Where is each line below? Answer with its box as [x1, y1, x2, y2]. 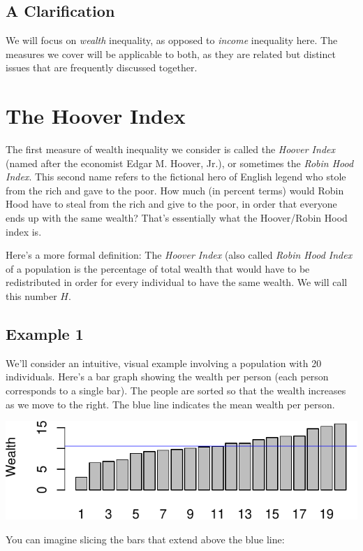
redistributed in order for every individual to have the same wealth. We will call [6, 275, 348, 289]
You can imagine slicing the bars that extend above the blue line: [6, 531, 285, 546]
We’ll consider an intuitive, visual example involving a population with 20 [6, 355, 322, 370]
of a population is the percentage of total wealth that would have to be [6, 261, 310, 275]
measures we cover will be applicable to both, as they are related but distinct [6, 46, 336, 61]
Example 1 [6, 323, 84, 345]
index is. [6, 224, 42, 238]
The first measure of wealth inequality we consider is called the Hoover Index [6, 142, 335, 157]
